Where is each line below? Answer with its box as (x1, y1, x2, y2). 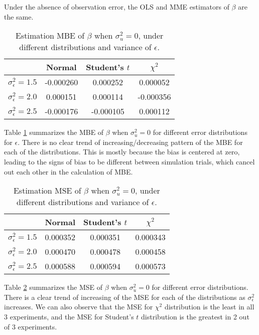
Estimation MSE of (13, 185, 81, 197)
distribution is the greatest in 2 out (141, 311, 249, 321)
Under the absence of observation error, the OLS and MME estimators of (4, 2, 229, 12)
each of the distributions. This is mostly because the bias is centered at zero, (4, 146, 240, 157)
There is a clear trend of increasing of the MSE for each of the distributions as (4, 291, 245, 302)
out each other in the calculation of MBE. (4, 166, 133, 177)
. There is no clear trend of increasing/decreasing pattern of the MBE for (18, 136, 243, 147)
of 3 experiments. (4, 321, 57, 331)
